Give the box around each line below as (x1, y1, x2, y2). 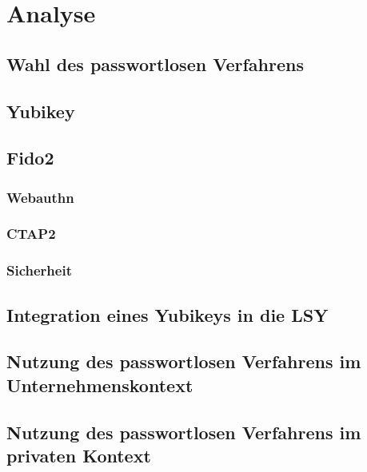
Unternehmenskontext (6, 372, 193, 397)
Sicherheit (6, 260, 72, 280)
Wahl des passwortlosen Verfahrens (6, 51, 304, 76)
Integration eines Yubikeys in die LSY (6, 302, 329, 327)
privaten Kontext (6, 442, 151, 467)
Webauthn (6, 187, 74, 207)
